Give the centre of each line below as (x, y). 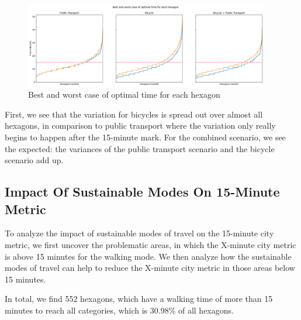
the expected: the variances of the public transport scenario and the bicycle (140, 148)
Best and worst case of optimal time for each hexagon (124, 94)
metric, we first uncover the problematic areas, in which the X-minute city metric (150, 244)
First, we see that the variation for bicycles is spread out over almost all (134, 114)
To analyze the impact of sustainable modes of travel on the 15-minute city (139, 233)
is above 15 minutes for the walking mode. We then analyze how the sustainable (148, 256)
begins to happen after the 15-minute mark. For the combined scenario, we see (145, 137)
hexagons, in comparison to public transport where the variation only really (140, 125)
